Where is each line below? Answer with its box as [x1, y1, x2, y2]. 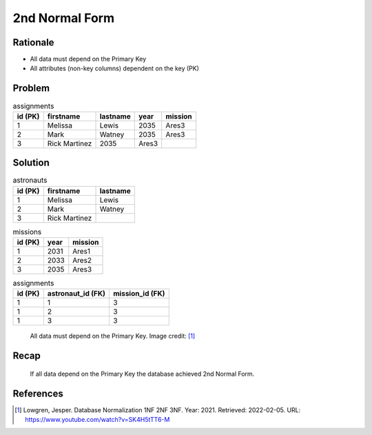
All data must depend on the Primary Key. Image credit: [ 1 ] [30, 332, 196, 341]
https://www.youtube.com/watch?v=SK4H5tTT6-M [25, 416, 170, 424]
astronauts [12, 176, 48, 185]
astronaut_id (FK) [47, 289, 106, 299]
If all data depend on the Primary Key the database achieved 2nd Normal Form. [30, 370, 255, 378]
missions [12, 227, 42, 236]
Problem [12, 83, 50, 94]
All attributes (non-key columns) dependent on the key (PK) [30, 64, 200, 72]
